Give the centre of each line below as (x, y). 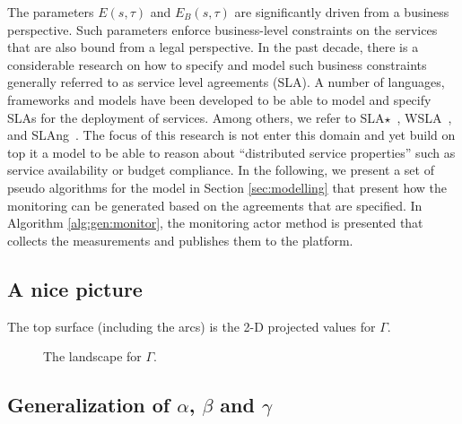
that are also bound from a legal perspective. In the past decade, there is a (213, 47)
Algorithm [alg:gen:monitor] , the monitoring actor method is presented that (215, 223)
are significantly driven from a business (342, 12)
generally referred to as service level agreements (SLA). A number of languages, (226, 82)
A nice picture (75, 288)
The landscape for (92, 356)
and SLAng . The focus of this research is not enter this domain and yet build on (231, 135)
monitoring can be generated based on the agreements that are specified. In (215, 205)
